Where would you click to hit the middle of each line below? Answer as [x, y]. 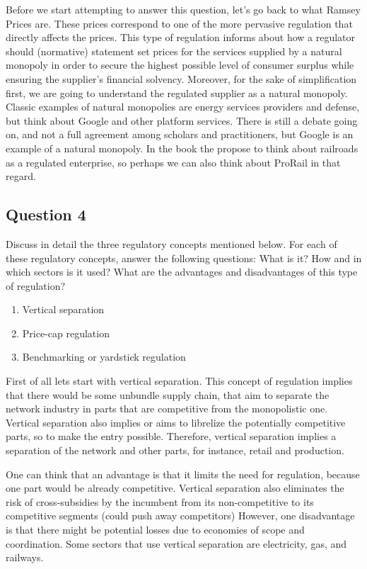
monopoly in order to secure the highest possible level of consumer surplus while [180, 65]
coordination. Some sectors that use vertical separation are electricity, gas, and [176, 543]
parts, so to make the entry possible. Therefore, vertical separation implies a [171, 436]
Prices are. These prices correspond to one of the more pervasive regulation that [179, 23]
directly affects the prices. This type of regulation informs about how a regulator [181, 37]
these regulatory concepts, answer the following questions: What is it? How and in [184, 258]
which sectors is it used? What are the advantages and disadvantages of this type [182, 272]
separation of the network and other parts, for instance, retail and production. [175, 450]
